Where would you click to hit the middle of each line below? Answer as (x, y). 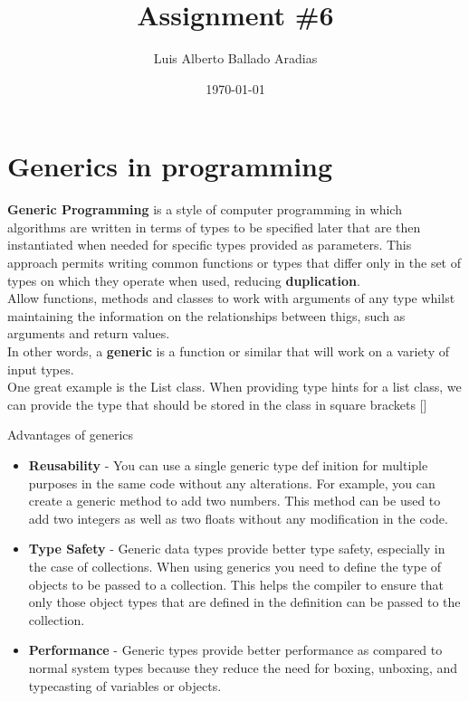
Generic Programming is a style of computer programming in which (205, 209)
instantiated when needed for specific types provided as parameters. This (210, 245)
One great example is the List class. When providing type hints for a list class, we (234, 387)
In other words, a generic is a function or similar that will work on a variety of (228, 351)
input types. (41, 369)
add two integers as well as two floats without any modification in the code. (238, 518)
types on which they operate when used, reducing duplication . (184, 280)
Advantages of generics (71, 435)
